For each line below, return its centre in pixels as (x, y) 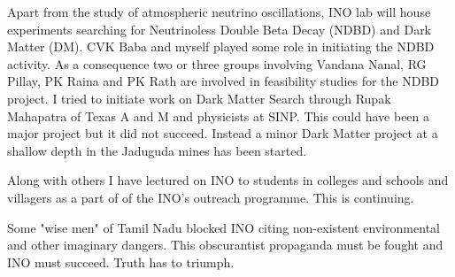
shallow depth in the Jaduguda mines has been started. (157, 150)
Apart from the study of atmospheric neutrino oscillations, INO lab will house (219, 12)
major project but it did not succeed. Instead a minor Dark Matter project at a (223, 133)
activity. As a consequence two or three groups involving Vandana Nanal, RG (217, 63)
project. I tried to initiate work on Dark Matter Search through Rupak (199, 98)
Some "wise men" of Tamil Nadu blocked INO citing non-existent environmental (224, 227)
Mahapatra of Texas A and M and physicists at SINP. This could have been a (219, 115)
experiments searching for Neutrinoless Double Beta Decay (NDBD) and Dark (220, 29)
